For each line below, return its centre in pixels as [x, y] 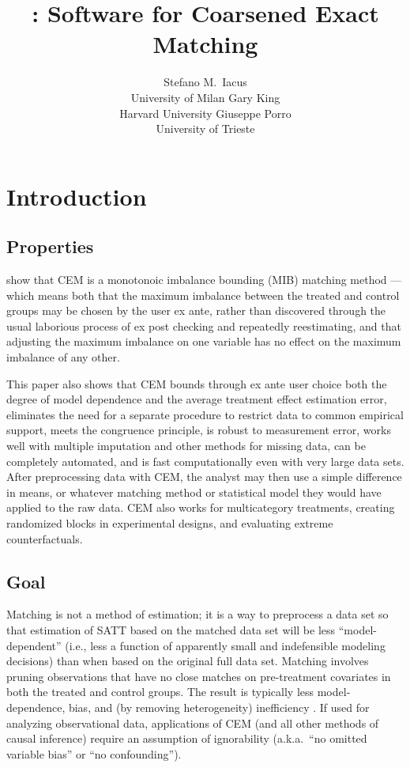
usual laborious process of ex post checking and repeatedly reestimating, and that [204, 325]
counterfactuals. [45, 538]
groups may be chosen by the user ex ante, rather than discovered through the [196, 310]
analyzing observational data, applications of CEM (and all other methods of [193, 723]
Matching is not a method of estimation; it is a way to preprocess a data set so [197, 614]
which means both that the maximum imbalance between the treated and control [203, 295]
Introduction [77, 196]
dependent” [34, 645]
